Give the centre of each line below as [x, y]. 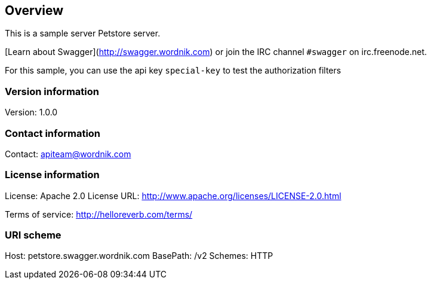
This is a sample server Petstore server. [83, 33]
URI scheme [33, 235]
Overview [34, 10]
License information [52, 175]
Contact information [53, 133]
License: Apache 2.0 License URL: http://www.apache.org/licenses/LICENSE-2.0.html [173, 196]
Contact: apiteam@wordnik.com [68, 154]
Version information [52, 91]
